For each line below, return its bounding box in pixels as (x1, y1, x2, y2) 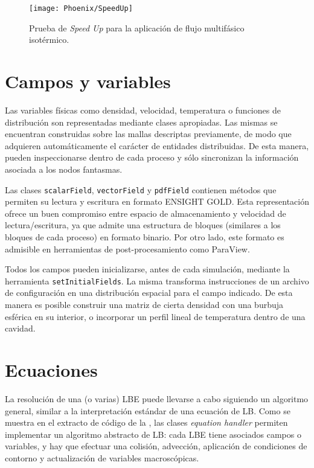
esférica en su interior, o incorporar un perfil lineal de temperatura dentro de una (5, 310, 306, 322)
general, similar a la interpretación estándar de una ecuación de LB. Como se (5, 404, 290, 417)
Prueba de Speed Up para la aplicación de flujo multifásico (29, 21, 245, 34)
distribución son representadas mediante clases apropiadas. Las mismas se (5, 115, 278, 128)
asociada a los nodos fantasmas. (5, 162, 123, 175)
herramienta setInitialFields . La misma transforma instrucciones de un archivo (5, 274, 309, 287)
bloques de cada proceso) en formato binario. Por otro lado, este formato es (5, 230, 284, 243)
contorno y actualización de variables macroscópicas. (5, 451, 199, 464)
